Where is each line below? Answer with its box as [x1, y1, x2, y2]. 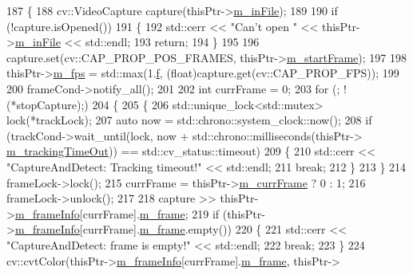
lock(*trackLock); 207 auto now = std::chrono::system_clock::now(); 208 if [6, 112, 372, 128]
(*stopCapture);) [6, 96, 89, 112]
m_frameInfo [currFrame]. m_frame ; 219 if [14, 205, 220, 222]
